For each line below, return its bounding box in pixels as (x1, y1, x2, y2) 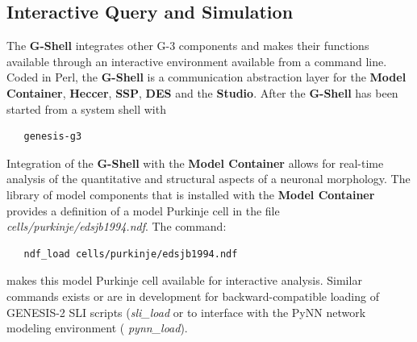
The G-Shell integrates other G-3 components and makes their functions (6, 37, 369, 54)
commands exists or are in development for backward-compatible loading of (6, 287, 379, 304)
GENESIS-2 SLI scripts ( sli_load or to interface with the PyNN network (6, 303, 366, 320)
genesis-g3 (23, 131, 82, 143)
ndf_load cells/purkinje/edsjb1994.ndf (23, 248, 238, 260)
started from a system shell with (6, 100, 166, 117)
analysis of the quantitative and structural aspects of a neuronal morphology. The (6, 170, 411, 187)
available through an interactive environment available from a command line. (6, 52, 387, 69)
